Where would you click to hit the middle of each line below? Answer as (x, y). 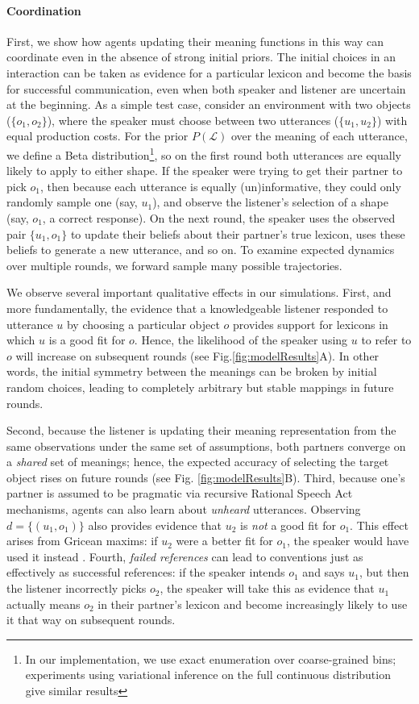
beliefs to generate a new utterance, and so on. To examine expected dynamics (201, 250)
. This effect (379, 525)
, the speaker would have (348, 541)
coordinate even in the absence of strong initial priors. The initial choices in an (201, 57)
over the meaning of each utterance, (319, 136)
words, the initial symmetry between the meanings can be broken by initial (192, 371)
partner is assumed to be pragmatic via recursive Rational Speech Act (180, 493)
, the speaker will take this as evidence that (267, 588)
